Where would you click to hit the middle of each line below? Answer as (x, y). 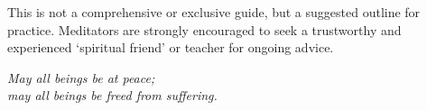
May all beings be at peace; (81, 77)
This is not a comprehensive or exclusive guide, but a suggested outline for (214, 12)
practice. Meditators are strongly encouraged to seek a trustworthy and (204, 29)
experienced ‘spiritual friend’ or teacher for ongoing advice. (171, 47)
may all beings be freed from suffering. (112, 95)
